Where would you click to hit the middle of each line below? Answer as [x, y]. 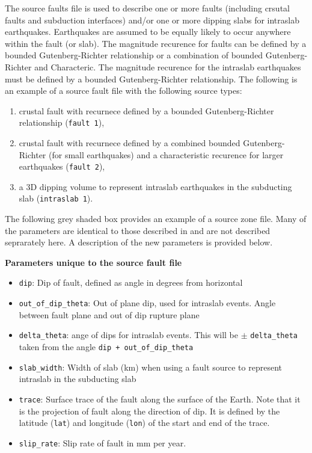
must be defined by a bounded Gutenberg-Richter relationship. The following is [151, 79]
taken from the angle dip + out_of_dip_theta [106, 347]
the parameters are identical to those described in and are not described [138, 230]
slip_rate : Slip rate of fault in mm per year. [102, 442]
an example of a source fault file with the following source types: [124, 91]
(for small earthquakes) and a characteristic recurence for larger [166, 154]
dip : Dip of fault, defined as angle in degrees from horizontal [131, 282]
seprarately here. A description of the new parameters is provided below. [139, 242]
